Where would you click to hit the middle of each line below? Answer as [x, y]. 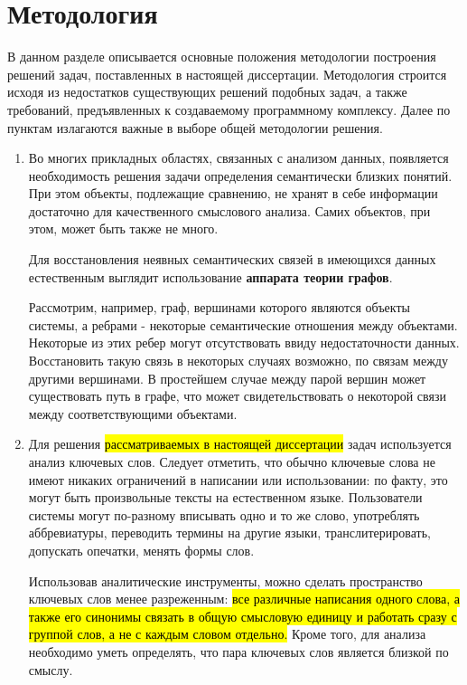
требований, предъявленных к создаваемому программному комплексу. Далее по [229, 109]
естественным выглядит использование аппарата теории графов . [210, 276]
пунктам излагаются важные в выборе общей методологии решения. [195, 127]
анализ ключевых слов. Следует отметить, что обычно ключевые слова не [232, 461]
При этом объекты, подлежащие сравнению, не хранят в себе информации [233, 193]
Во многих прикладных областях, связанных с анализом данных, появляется [238, 158]
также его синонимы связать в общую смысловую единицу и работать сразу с [243, 616]
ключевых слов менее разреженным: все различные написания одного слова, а [244, 599]
